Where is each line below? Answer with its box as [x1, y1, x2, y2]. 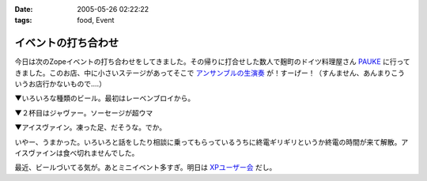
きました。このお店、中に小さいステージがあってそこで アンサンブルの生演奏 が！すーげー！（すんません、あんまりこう [14, 68, 406, 77]
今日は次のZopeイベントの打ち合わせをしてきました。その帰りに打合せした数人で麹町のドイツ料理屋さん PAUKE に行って [14, 57, 410, 66]
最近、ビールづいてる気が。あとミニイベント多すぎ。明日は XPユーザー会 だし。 [14, 163, 277, 172]
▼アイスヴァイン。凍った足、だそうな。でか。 [14, 123, 166, 132]
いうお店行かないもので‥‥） [14, 79, 107, 89]
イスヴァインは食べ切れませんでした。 [14, 149, 139, 158]
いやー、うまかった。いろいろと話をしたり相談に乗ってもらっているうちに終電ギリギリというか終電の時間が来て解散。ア [14, 137, 409, 146]
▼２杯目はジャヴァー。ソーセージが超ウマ [14, 107, 153, 118]
